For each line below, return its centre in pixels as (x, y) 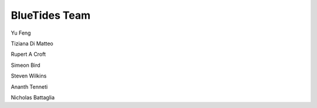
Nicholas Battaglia (33, 97)
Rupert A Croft (28, 54)
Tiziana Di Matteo (32, 43)
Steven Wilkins (29, 76)
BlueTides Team (51, 15)
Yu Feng (21, 33)
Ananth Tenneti (29, 87)
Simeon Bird (26, 65)
